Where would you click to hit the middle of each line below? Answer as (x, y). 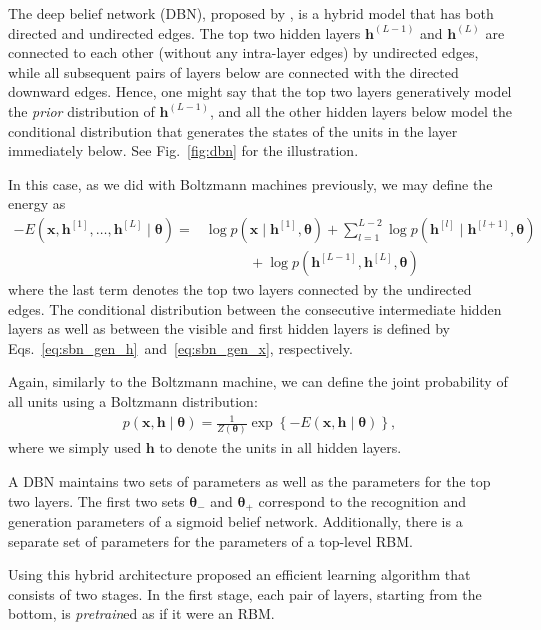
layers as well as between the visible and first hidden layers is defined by (229, 328)
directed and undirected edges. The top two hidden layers (184, 32)
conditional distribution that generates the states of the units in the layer (233, 130)
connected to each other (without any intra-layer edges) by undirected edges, (243, 52)
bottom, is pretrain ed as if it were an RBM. (141, 613)
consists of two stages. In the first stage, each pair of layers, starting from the (245, 593)
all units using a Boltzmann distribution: (133, 400)
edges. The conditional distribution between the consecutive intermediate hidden (255, 308)
